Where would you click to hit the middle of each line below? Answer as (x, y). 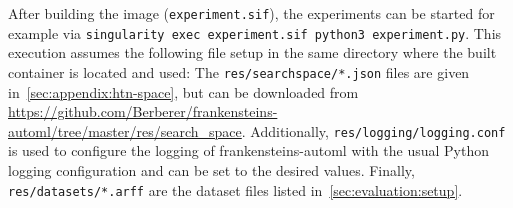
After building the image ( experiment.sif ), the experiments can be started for (251, 13)
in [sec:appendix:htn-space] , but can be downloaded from (183, 91)
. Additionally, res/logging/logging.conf (373, 130)
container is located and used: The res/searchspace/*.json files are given (239, 71)
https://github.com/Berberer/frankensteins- (143, 111)
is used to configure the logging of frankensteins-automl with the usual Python (248, 150)
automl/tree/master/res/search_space (125, 130)
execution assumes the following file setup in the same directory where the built (252, 52)
